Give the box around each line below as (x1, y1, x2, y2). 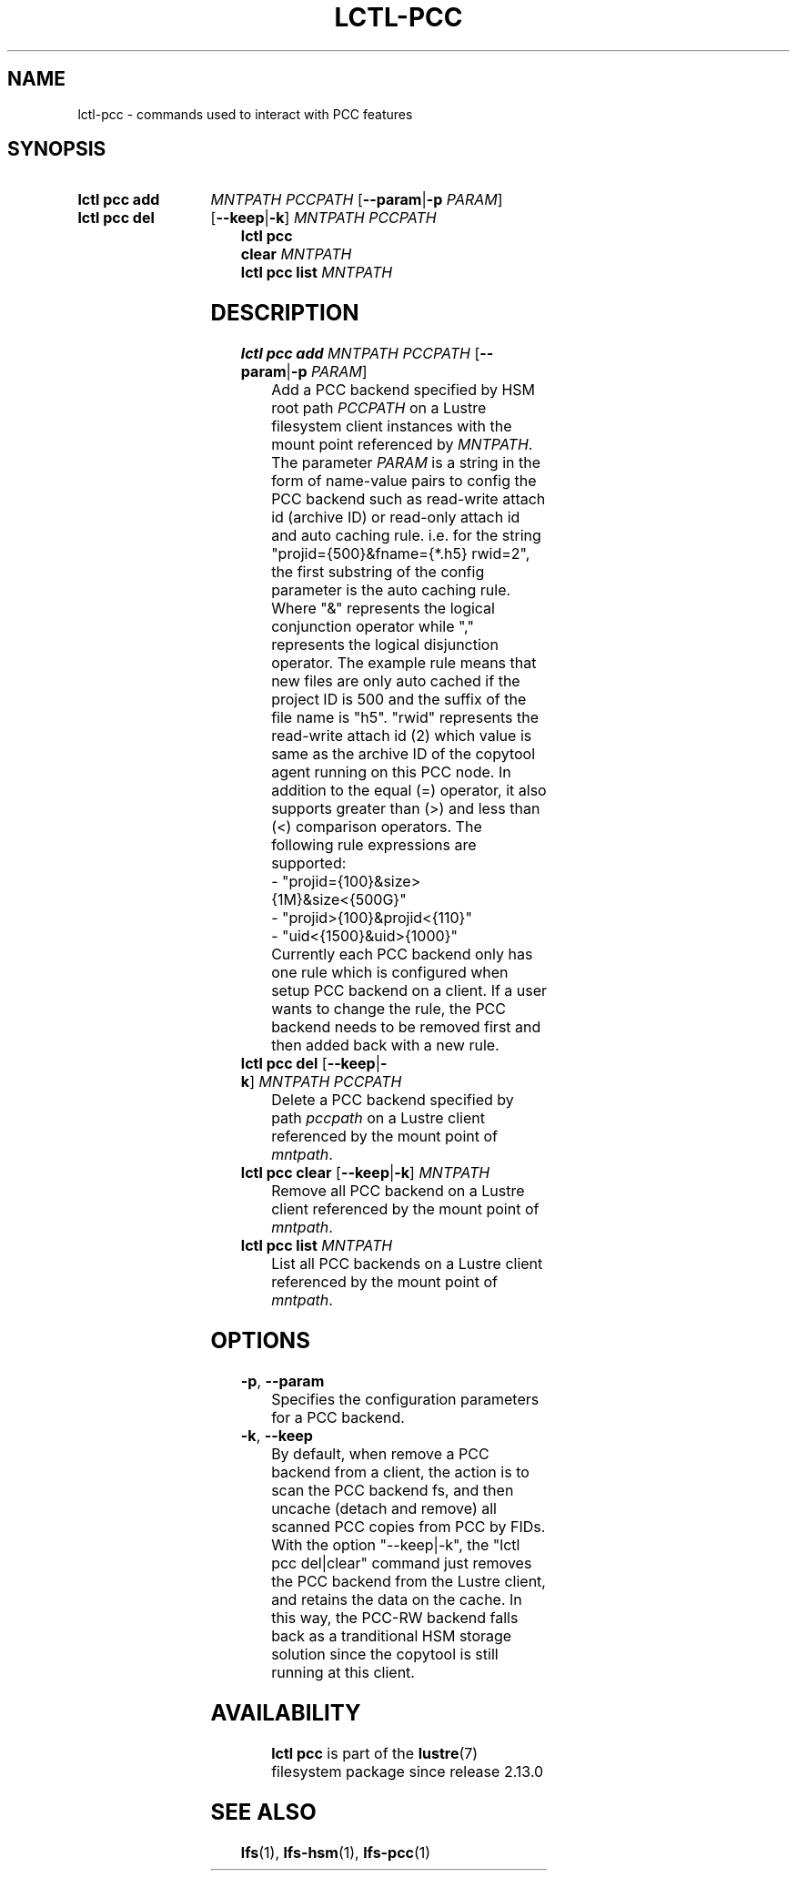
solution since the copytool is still (271, 1645, 499, 1664)
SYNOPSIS (7, 137, 106, 161)
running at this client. (271, 1663, 415, 1682)
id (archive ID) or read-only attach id (271, 508, 520, 527)
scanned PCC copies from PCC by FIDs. (271, 1518, 546, 1537)
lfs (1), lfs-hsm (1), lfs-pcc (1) (240, 1842, 431, 1862)
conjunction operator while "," (271, 617, 474, 636)
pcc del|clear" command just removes (271, 1554, 532, 1573)
